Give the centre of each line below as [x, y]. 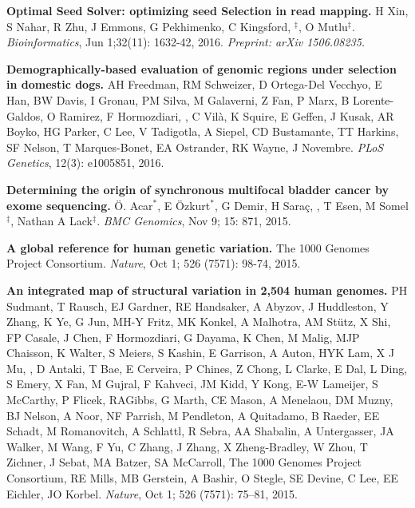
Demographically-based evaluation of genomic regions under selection [202, 68]
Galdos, [25, 115]
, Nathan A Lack [51, 221]
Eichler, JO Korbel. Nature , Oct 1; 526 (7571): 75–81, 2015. [152, 493]
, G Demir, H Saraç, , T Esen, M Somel [311, 205]
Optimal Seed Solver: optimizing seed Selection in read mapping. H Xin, [207, 10]
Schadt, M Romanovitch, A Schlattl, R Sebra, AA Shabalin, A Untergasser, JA [200, 431]
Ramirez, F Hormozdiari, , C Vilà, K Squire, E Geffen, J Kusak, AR [227, 115]
